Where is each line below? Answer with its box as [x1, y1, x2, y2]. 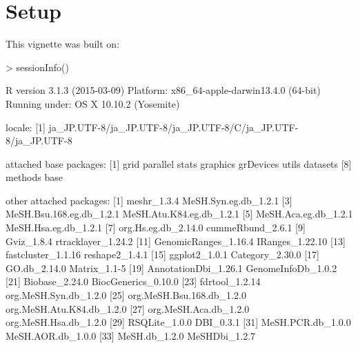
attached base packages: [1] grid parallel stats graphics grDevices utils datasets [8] [6, 156, 352, 171]
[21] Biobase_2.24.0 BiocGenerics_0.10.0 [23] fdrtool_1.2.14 [6, 274, 261, 289]
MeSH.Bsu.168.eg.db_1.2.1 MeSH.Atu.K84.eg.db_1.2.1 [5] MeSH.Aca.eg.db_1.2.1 [6, 206, 353, 221]
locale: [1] [6, 119, 46, 134]
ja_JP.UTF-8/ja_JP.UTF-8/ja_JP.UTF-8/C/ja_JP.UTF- [48, 119, 299, 134]
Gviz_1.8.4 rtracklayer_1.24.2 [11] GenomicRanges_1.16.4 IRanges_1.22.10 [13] [6, 233, 346, 248]
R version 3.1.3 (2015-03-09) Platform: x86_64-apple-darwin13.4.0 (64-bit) [6, 83, 321, 97]
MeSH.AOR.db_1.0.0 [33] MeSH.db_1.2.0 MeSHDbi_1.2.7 [6, 328, 256, 342]
